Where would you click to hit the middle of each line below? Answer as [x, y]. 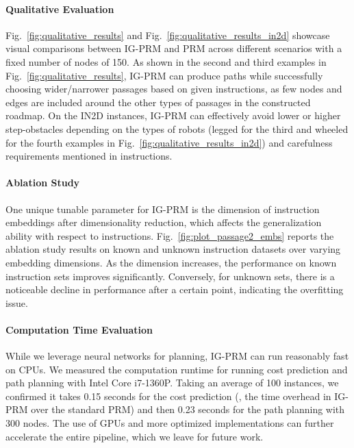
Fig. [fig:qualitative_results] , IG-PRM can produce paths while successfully [164, 75]
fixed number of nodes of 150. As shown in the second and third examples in [166, 61]
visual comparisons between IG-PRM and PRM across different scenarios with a [174, 48]
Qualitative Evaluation [60, 9]
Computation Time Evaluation [79, 329]
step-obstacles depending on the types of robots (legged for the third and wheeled [177, 128]
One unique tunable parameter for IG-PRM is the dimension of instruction [163, 209]
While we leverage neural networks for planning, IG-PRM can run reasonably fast [177, 356]
